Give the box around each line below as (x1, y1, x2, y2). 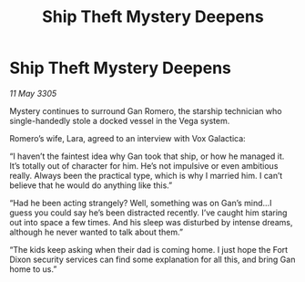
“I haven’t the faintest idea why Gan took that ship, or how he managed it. (9, 151, 285, 162)
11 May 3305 (9, 88, 57, 99)
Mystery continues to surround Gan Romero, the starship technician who (9, 105, 282, 116)
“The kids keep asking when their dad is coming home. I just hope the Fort (9, 244, 289, 255)
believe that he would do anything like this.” (9, 180, 173, 191)
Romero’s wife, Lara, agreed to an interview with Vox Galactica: (9, 132, 246, 143)
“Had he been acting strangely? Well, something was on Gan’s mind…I (9, 197, 272, 208)
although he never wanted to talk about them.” (9, 226, 184, 237)
